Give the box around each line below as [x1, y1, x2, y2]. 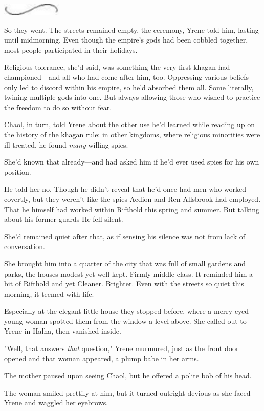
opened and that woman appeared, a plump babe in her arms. [4, 353, 199, 363]
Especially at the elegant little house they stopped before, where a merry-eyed [4, 305, 249, 316]
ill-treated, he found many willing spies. [4, 139, 128, 150]
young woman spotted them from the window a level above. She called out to [4, 315, 247, 326]
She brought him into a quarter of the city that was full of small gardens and [4, 258, 246, 269]
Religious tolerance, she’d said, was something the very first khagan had [4, 61, 230, 72]
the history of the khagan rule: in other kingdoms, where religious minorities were [4, 129, 260, 139]
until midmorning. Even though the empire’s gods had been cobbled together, [4, 34, 248, 45]
